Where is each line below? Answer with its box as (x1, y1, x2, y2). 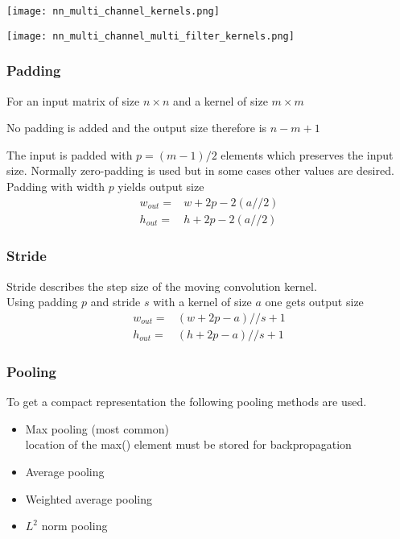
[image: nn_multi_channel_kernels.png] (6, 6, 220, 17)
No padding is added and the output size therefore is (6, 119, 267, 136)
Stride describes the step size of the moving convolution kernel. (6, 277, 317, 294)
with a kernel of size (153, 293, 252, 310)
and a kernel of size (172, 92, 268, 109)
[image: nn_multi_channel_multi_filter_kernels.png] (6, 30, 295, 42)
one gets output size (265, 293, 364, 310)
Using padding (6, 293, 78, 310)
